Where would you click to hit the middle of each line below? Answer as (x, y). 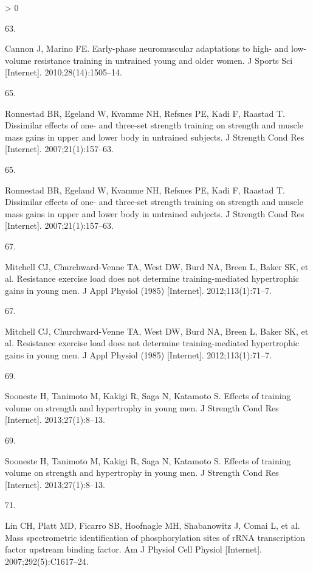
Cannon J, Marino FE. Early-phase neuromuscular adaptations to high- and (147, 48)
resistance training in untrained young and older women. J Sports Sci (163, 60)
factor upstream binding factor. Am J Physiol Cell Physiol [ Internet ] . (134, 549)
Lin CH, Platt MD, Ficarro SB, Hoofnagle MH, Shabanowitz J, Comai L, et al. (153, 525)
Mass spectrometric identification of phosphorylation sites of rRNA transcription (155, 537)
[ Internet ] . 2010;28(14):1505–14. (64, 72)
